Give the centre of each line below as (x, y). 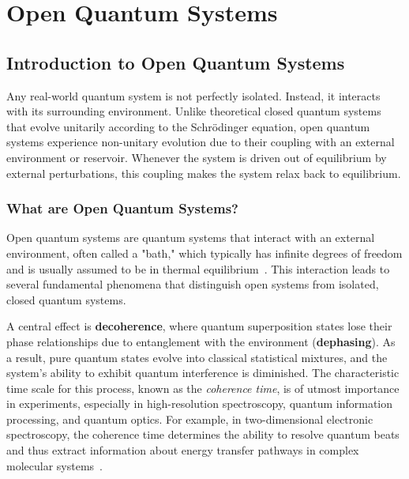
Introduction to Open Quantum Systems (176, 62)
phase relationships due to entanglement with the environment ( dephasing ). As (201, 341)
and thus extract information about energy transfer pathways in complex (183, 450)
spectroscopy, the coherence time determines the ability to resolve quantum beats (203, 434)
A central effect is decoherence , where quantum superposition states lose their (199, 326)
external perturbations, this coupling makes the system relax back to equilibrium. (204, 173)
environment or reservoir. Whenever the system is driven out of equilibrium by (197, 157)
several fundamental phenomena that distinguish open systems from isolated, (193, 284)
